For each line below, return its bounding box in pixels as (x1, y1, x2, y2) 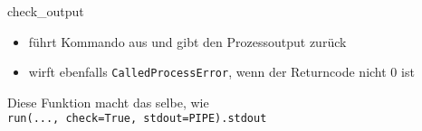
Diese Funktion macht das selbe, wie (7, 92, 209, 111)
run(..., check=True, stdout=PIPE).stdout (7, 112, 267, 126)
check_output (7, 2, 84, 20)
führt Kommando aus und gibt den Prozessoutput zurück (28, 32, 347, 51)
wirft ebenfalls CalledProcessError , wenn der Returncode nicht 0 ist (28, 62, 415, 81)
